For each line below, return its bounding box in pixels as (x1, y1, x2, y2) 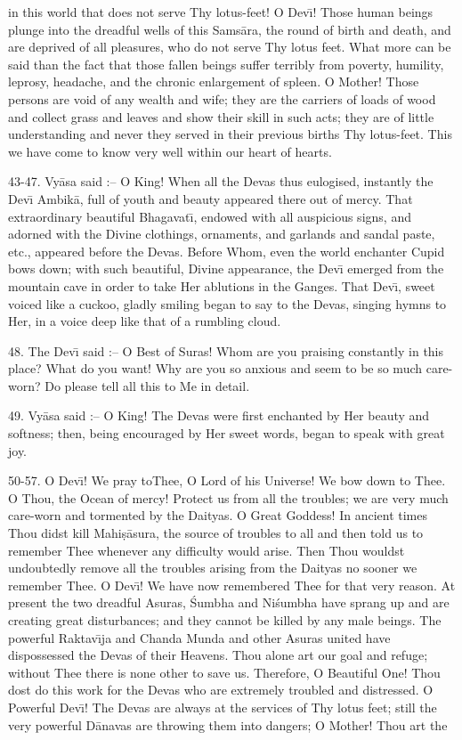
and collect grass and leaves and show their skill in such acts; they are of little (8, 107, 434, 126)
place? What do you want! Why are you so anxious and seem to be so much (8, 359, 423, 378)
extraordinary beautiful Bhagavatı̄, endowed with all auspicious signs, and (8, 207, 411, 225)
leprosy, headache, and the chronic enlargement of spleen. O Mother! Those (8, 72, 419, 91)
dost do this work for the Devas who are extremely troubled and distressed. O (8, 680, 434, 699)
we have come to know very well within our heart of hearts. (8, 142, 332, 160)
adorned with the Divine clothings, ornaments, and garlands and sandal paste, (8, 224, 435, 243)
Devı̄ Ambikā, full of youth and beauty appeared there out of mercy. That (8, 189, 413, 207)
